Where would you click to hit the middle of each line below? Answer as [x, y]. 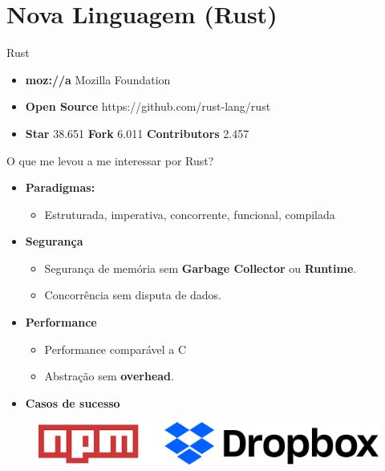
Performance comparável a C [115, 349]
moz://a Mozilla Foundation [98, 79]
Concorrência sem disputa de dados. [133, 295]
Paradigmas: [60, 187]
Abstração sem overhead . [109, 376]
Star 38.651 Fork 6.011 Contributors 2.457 [137, 133]
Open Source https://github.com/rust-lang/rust [148, 106]
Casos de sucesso [73, 402]
